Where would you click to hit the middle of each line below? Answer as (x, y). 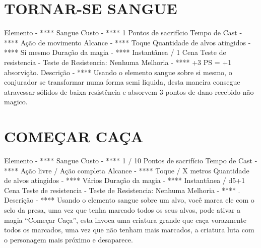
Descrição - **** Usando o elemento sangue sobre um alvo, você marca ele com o (129, 200)
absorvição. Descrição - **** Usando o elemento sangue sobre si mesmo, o (118, 72)
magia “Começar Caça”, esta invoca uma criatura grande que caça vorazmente (125, 220)
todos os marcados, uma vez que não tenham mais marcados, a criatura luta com (129, 230)
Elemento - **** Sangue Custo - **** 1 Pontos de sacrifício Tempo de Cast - (123, 33)
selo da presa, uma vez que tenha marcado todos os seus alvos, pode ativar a (122, 209)
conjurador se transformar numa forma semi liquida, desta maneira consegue (122, 82)
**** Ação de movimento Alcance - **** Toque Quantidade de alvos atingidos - (127, 42)
